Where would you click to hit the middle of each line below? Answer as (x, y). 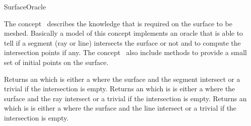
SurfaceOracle (25, 6)
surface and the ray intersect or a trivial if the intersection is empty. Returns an (125, 98)
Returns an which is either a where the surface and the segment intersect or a (122, 79)
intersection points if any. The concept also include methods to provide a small (125, 52)
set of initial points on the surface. (56, 62)
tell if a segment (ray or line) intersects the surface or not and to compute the (123, 42)
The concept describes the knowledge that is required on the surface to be (118, 23)
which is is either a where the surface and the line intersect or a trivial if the (120, 108)
